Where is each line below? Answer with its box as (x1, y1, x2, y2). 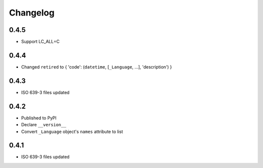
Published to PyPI (21, 115, 57, 121)
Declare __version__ (21, 122, 67, 128)
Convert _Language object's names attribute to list (21, 129, 123, 134)
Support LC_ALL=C (21, 39, 60, 45)
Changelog (9, 7, 55, 18)
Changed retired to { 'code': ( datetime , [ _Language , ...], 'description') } (21, 64, 172, 70)
